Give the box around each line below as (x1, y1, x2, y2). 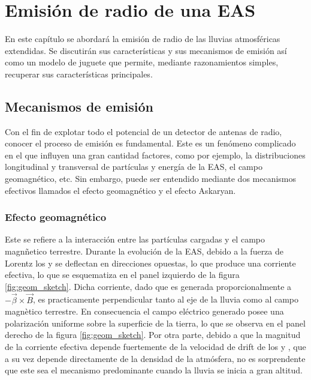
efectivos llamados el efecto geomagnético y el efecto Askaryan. (5, 184, 236, 196)
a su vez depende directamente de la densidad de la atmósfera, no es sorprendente (5, 352, 306, 364)
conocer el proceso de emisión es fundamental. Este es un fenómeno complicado (5, 137, 296, 149)
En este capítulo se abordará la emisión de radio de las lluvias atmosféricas (5, 32, 280, 45)
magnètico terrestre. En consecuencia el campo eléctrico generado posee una (5, 305, 284, 318)
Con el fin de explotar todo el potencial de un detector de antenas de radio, (5, 125, 282, 137)
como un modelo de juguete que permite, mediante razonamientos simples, (5, 56, 279, 68)
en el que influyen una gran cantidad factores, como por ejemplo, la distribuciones (5, 148, 306, 161)
